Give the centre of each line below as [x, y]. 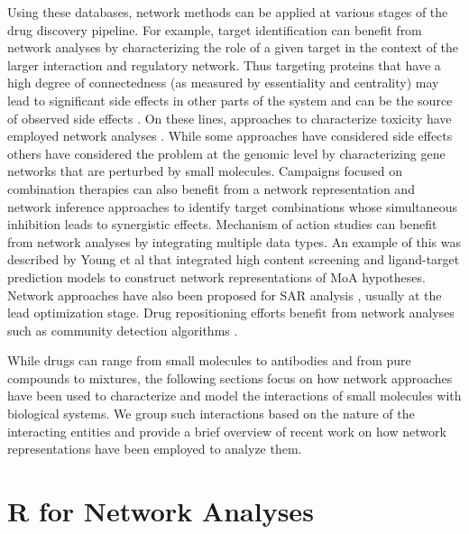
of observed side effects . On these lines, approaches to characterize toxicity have [230, 118]
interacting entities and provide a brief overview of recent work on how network [227, 431]
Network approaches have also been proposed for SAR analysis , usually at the [225, 295]
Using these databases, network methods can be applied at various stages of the [228, 12]
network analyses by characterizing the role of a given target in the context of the [233, 47]
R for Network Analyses [161, 511]
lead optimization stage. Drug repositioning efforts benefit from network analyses [231, 313]
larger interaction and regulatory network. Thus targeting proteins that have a [224, 64]
